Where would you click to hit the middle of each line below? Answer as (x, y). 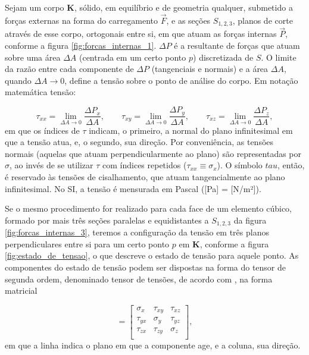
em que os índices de (42, 130)
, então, (291, 165)
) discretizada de (223, 57)
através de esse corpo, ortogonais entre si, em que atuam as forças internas (141, 34)
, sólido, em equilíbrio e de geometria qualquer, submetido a (183, 7)
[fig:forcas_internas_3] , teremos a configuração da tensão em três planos (137, 232)
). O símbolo (240, 165)
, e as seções (188, 20)
